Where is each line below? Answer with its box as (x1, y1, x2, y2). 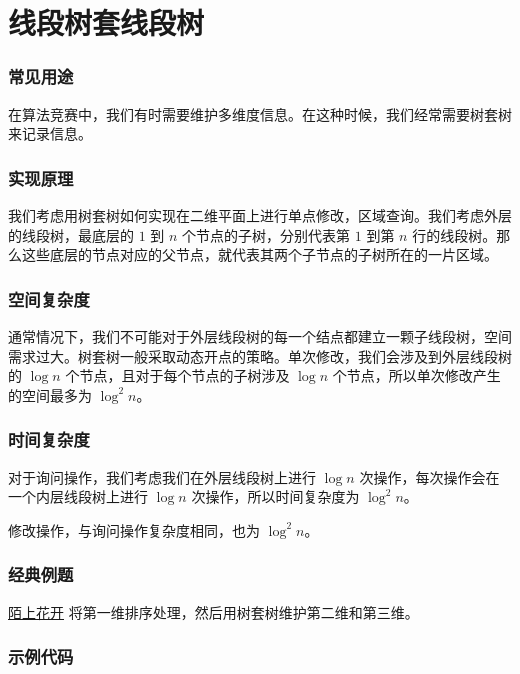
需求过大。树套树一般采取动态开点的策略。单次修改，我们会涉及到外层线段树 (8, 345, 512, 366)
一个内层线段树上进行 (8, 486, 148, 507)
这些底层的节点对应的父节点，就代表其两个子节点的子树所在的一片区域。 (21, 244, 498, 265)
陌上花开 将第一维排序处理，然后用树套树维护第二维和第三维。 (8, 601, 419, 622)
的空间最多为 (8, 384, 92, 405)
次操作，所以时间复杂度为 (191, 486, 360, 507)
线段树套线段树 (8, 2, 205, 43)
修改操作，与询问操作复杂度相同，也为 (8, 519, 260, 540)
